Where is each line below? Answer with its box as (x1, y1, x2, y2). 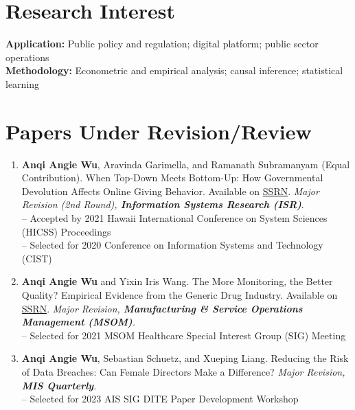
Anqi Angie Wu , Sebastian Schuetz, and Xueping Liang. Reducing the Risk (21, 351, 349, 365)
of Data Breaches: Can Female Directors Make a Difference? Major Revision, (21, 364, 345, 378)
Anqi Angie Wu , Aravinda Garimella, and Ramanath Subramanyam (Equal (21, 157, 350, 171)
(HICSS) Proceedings (21, 224, 111, 238)
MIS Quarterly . (21, 378, 97, 392)
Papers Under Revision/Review (5, 117, 312, 145)
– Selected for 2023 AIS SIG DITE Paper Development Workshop (21, 391, 299, 406)
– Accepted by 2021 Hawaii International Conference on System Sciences (21, 211, 328, 225)
